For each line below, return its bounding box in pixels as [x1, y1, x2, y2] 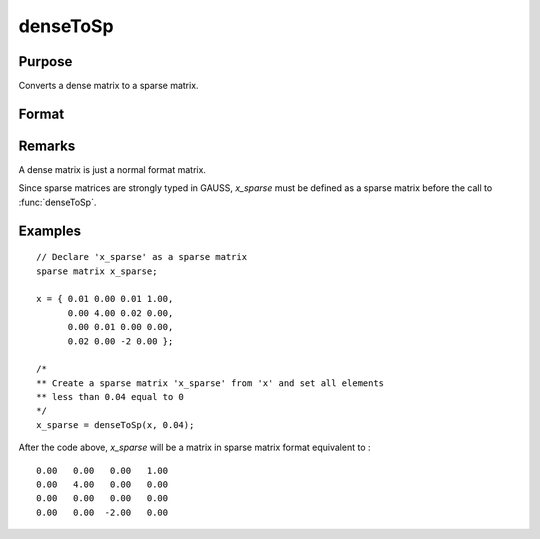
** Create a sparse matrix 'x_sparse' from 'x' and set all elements [36, 377, 385, 389]
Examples [18, 222, 82, 239]
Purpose [18, 53, 73, 70]
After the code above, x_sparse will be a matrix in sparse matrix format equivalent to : [18, 441, 371, 454]
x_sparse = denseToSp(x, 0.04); [36, 419, 195, 430]
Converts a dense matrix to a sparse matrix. [18, 80, 199, 92]
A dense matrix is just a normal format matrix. [18, 163, 207, 175]
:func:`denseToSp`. [18, 196, 97, 208]
